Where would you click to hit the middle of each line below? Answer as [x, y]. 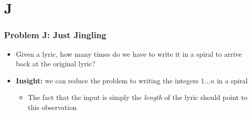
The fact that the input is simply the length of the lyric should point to [138, 97]
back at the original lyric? [55, 64]
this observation [52, 107]
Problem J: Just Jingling [55, 35]
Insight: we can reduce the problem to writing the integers [107, 80]
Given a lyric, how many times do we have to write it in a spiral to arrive [129, 53]
